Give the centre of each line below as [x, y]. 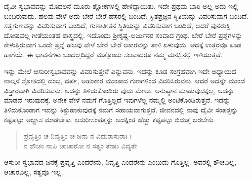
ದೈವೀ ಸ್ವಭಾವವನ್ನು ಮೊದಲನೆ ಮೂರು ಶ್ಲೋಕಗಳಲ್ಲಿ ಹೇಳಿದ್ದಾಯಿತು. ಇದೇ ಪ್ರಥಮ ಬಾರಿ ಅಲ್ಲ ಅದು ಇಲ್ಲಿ [121, 6]
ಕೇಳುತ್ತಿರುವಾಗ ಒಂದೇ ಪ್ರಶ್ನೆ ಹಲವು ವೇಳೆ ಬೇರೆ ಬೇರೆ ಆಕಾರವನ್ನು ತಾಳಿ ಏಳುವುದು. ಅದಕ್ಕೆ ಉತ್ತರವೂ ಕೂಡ [123, 45]
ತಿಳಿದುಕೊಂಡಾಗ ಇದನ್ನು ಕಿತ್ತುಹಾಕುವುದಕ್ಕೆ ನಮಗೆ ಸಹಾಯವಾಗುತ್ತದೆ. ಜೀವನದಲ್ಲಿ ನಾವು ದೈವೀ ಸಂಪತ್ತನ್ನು [121, 109]
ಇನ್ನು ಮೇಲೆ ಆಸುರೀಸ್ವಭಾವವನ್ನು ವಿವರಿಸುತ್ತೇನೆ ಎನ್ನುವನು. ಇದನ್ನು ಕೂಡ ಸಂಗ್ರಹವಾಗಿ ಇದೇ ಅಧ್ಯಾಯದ [120, 71]
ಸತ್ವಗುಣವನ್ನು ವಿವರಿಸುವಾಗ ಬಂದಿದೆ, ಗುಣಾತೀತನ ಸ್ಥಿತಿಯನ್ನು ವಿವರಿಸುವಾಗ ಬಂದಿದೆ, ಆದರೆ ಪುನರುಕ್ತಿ [117, 25]
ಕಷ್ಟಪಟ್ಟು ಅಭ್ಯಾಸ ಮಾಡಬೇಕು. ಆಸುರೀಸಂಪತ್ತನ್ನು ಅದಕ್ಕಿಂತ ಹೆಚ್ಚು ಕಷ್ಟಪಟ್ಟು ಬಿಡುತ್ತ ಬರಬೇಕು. [110, 119]
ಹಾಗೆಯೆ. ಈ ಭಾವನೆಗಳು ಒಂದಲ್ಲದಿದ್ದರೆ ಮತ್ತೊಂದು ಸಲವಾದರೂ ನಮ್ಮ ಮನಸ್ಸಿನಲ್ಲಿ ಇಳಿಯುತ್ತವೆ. [113, 54]
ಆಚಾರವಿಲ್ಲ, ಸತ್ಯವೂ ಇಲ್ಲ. [34, 171]
